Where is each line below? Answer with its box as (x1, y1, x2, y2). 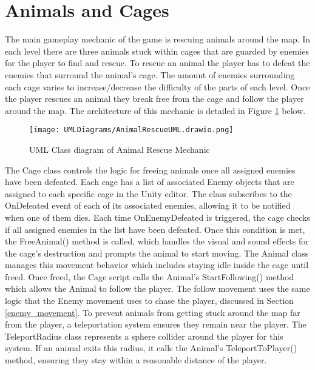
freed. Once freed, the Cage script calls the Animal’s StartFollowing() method (5, 270, 294, 283)
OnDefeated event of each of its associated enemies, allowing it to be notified (5, 199, 291, 212)
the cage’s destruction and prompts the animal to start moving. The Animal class (5, 246, 309, 259)
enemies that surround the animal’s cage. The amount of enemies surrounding (5, 68, 295, 81)
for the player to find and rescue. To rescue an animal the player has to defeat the (5, 56, 310, 69)
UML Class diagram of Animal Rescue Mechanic (29, 143, 210, 155)
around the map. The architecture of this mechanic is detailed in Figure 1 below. (5, 104, 306, 116)
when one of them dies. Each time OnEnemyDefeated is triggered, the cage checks (5, 210, 310, 223)
